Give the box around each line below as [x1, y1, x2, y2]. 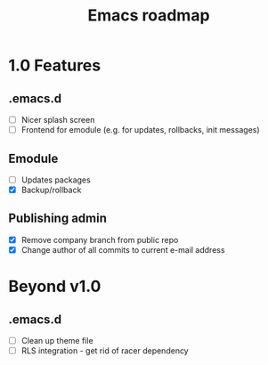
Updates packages [20, 174, 91, 185]
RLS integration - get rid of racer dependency [20, 345, 189, 356]
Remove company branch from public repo [20, 234, 179, 245]
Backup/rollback [20, 184, 82, 195]
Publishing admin [8, 211, 108, 226]
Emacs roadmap [87, 5, 210, 26]
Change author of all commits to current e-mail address [20, 244, 225, 255]
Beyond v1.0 [8, 277, 102, 296]
